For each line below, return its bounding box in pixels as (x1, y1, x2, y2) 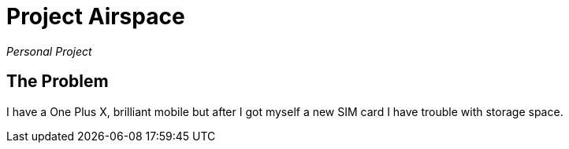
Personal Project (6, 44, 92, 58)
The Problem (6, 71, 109, 92)
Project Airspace (6, 3, 185, 30)
